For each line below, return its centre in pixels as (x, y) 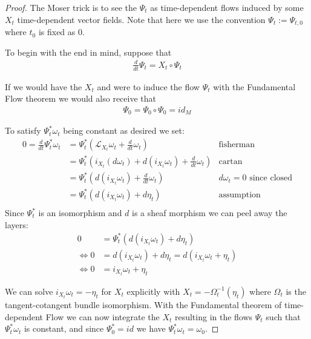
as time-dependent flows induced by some (227, 7)
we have (151, 328)
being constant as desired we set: (124, 130)
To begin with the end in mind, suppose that (88, 52)
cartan (231, 161)
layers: (17, 224)
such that (283, 316)
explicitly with (153, 291)
